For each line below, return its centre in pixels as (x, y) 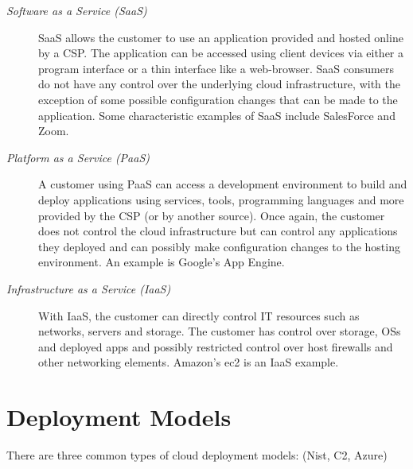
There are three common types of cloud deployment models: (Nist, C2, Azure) (197, 455)
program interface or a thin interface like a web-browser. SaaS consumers (216, 68)
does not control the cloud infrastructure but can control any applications (218, 231)
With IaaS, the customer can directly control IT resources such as (199, 315)
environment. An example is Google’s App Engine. (162, 262)
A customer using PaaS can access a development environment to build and (223, 184)
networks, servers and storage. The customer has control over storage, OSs (220, 331)
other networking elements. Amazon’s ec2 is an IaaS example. (189, 362)
